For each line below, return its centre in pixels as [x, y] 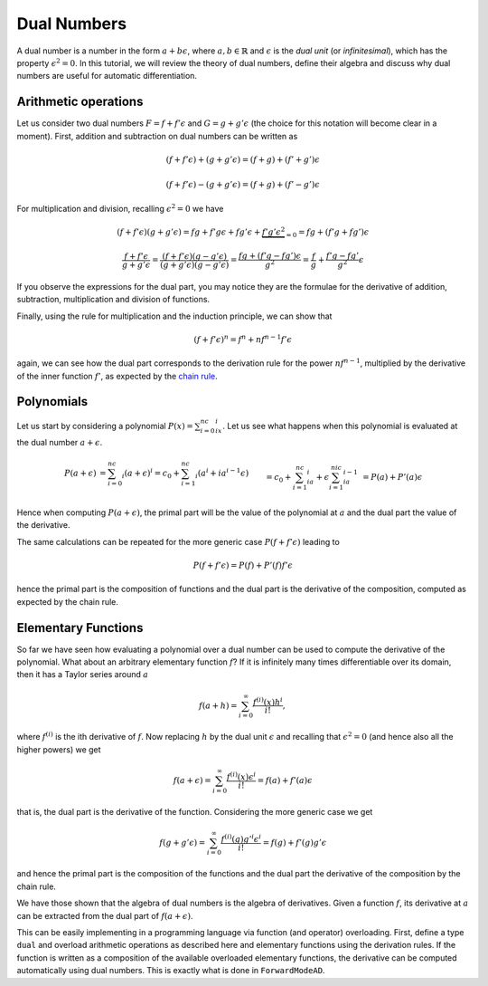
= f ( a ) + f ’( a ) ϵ [285, 780]
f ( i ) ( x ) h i [268, 701]
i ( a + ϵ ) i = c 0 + [151, 473]
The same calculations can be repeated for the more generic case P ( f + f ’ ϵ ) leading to [178, 541]
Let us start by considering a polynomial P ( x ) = [105, 426]
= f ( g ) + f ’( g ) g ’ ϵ [295, 842]
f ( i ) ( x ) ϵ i [241, 776]
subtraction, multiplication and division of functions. [113, 300]
